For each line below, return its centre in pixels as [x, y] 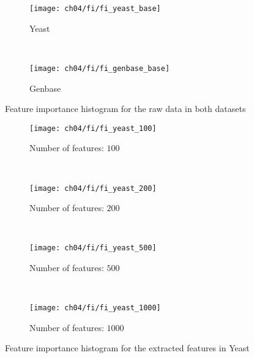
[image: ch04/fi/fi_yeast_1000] [95, 308]
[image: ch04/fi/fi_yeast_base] [95, 9]
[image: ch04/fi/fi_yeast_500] [93, 248]
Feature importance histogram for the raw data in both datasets [125, 109]
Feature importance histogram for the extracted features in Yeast [127, 348]
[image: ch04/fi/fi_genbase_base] [100, 68]
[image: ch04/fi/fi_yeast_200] [93, 188]
